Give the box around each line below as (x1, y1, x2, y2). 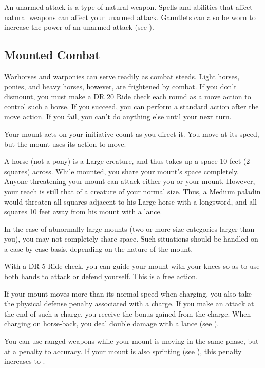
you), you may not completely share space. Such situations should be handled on (4, 233, 258, 244)
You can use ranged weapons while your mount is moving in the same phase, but (4, 336, 259, 346)
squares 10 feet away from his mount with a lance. (4, 206, 162, 217)
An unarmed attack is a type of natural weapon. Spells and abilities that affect (4, 2, 253, 12)
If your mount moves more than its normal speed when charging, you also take (4, 288, 252, 299)
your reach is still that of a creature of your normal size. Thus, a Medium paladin (4, 186, 261, 196)
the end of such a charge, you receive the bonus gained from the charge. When (4, 308, 251, 319)
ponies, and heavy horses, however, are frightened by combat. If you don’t (4, 81, 237, 91)
